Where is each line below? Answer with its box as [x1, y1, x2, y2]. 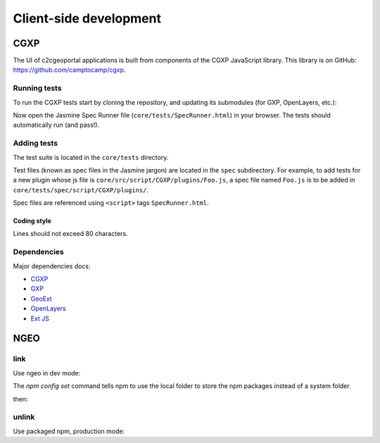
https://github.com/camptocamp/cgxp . [13, 65, 126, 74]
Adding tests [13, 138, 58, 148]
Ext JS [30, 314, 49, 323]
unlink [13, 412, 35, 422]
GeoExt [30, 294, 52, 303]
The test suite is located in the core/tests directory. [13, 153, 169, 161]
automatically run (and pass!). [13, 120, 100, 130]
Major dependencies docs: [13, 261, 91, 270]
